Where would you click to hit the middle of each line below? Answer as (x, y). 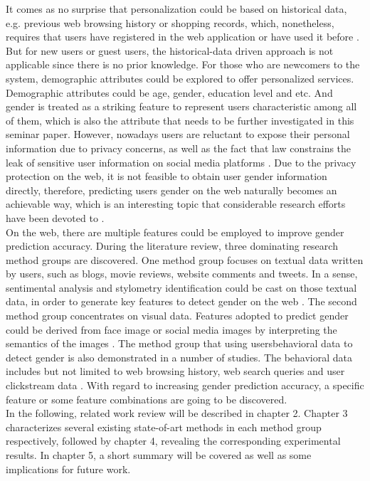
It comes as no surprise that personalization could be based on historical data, (176, 9)
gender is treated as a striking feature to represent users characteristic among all (181, 106)
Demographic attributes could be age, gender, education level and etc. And (169, 92)
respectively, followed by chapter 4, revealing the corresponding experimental (173, 441)
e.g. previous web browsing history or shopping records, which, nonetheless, (170, 22)
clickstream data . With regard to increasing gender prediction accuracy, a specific (185, 385)
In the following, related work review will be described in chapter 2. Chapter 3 (177, 413)
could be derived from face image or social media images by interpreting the (171, 329)
